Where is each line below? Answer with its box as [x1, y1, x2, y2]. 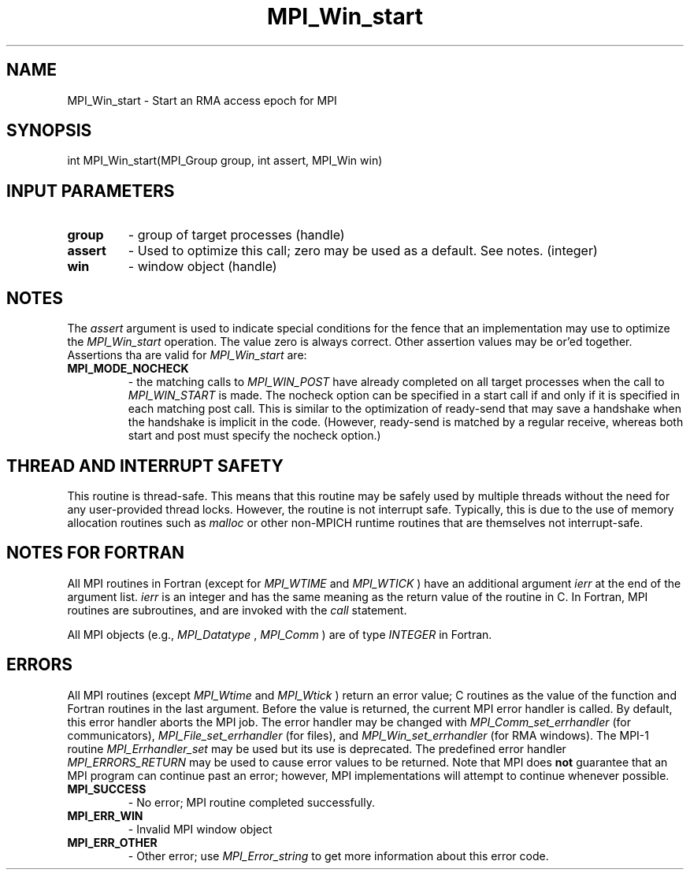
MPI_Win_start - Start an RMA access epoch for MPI [67, 93, 337, 107]
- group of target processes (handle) [128, 227, 345, 243]
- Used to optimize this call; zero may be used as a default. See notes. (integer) [128, 243, 598, 259]
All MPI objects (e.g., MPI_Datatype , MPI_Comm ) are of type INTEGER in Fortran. [67, 627, 492, 641]
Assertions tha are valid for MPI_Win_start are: [67, 348, 307, 362]
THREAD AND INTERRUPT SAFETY [6, 455, 284, 476]
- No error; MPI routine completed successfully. [128, 795, 376, 809]
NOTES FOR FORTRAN [6, 543, 185, 563]
